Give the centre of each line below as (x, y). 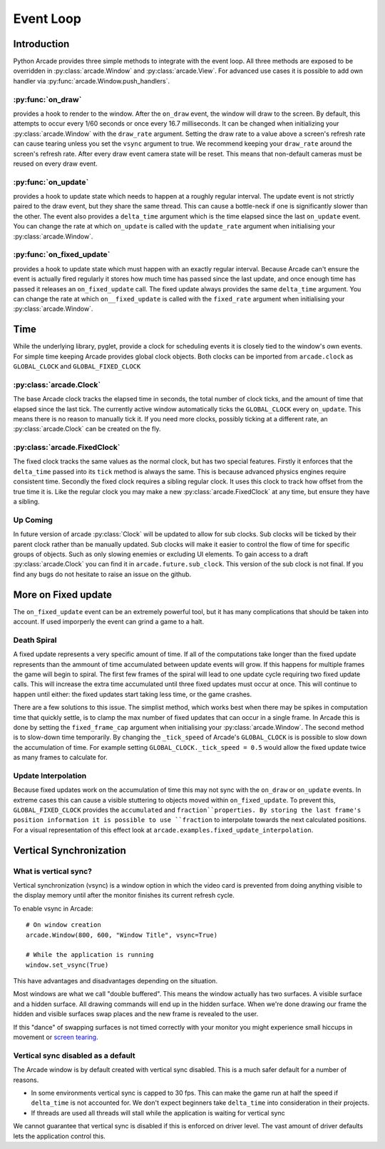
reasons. (26, 1080)
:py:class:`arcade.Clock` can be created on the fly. (87, 429)
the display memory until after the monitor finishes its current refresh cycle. (124, 895)
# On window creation (63, 925)
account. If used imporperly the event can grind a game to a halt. (109, 622)
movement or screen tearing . (56, 1037)
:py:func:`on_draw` (47, 99)
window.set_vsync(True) (67, 965)
